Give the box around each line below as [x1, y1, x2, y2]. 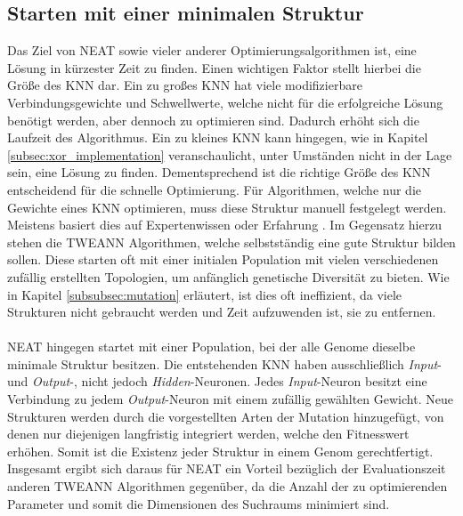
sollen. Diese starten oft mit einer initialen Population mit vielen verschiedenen [7, 250, 439, 269]
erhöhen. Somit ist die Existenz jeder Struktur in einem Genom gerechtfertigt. [7, 441, 434, 460]
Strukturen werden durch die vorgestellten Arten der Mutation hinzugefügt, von [7, 407, 444, 425]
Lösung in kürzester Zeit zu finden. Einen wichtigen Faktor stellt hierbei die [7, 58, 421, 77]
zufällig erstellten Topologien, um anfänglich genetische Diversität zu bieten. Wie [7, 267, 450, 286]
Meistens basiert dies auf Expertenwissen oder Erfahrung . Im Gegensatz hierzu [7, 215, 443, 234]
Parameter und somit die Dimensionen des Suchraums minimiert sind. [7, 494, 390, 512]
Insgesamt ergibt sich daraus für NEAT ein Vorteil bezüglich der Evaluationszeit [7, 459, 446, 478]
